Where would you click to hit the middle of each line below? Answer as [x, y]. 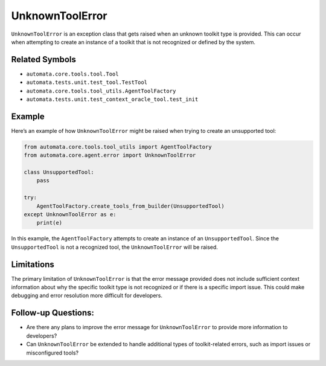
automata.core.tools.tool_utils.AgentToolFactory [101, 91]
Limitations [33, 264]
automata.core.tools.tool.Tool [72, 74]
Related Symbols [44, 59]
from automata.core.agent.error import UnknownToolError [110, 155]
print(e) [50, 223]
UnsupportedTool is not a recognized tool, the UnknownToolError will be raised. [115, 247]
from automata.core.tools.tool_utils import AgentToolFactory [118, 147]
